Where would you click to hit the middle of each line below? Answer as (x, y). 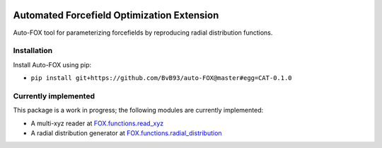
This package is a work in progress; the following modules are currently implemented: (138, 110)
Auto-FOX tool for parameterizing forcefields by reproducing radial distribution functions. (143, 33)
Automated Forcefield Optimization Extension (116, 15)
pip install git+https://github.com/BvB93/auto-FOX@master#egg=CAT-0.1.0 (162, 78)
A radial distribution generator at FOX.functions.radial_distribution (126, 133)
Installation (33, 51)
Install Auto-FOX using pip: (52, 64)
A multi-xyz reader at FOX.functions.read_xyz (97, 123)
